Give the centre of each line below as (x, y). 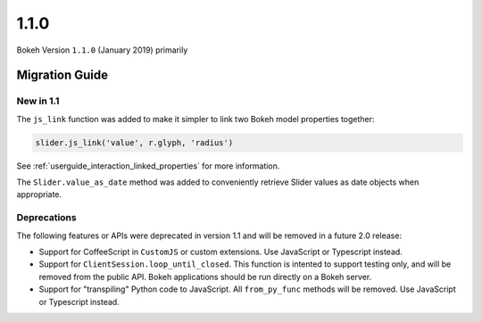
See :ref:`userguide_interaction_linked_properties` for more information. (148, 166)
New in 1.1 (38, 101)
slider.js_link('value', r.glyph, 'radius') (134, 142)
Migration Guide (62, 75)
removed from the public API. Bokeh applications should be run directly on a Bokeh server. (205, 277)
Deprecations (46, 218)
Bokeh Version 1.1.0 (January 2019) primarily (102, 50)
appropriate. (39, 194)
